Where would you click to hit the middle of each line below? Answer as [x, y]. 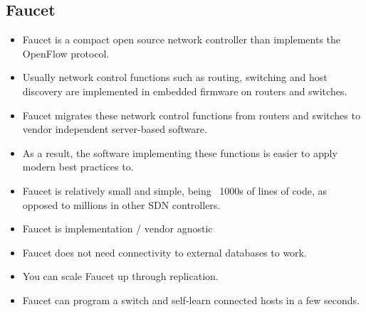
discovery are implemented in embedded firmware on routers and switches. [185, 91]
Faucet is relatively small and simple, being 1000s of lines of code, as [175, 190]
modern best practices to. [78, 167]
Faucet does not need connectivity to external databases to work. [164, 252]
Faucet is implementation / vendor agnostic [117, 228]
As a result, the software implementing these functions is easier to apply [180, 152]
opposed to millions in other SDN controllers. [121, 204]
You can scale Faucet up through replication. [120, 276]
